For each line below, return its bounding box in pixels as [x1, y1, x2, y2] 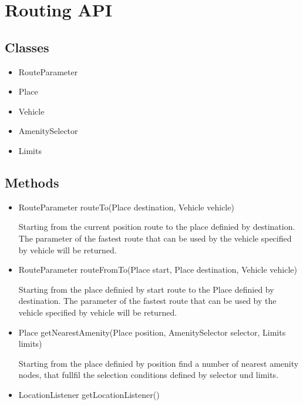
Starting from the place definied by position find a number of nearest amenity [18, 357, 299, 369]
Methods [5, 173, 59, 191]
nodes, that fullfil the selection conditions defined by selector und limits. [18, 369, 279, 381]
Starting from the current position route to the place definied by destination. [18, 220, 295, 233]
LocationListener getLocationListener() [18, 388, 160, 400]
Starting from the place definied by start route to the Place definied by [18, 283, 274, 295]
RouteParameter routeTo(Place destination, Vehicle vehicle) [18, 200, 234, 213]
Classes [5, 38, 49, 56]
